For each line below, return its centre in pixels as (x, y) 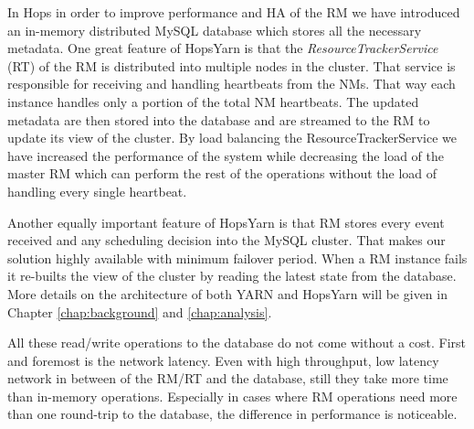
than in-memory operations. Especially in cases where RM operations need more (232, 396)
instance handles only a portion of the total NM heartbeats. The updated (213, 101)
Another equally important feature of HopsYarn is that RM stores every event (226, 222)
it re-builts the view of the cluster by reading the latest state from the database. (232, 276)
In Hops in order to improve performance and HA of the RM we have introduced (234, 12)
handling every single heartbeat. (97, 191)
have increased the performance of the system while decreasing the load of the (226, 155)
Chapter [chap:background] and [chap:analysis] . (140, 311)
